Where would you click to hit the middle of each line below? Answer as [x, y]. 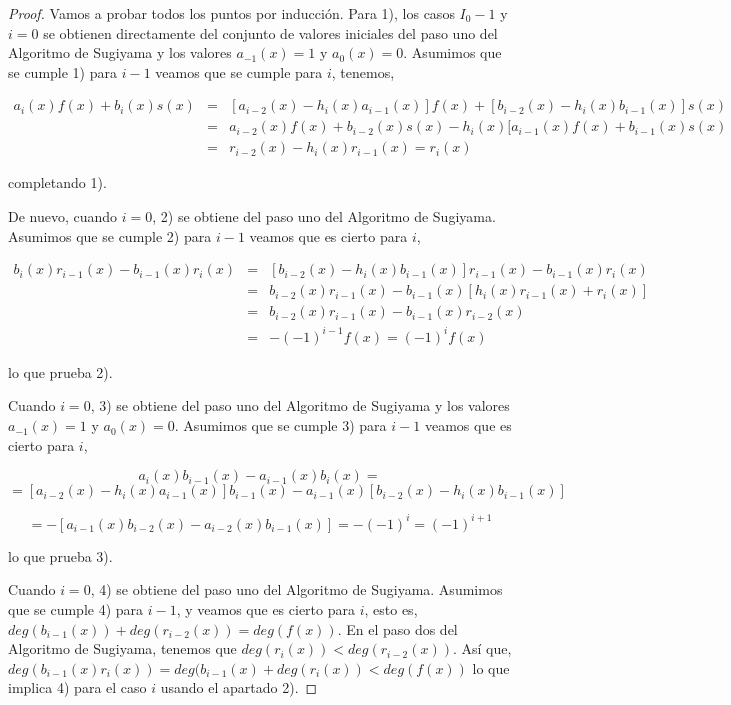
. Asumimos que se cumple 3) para [280, 425]
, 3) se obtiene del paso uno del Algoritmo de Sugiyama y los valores [300, 405]
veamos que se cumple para [239, 71]
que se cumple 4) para [76, 608]
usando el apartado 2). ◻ [239, 687]
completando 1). [57, 182]
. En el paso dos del [397, 628]
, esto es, [391, 608]
